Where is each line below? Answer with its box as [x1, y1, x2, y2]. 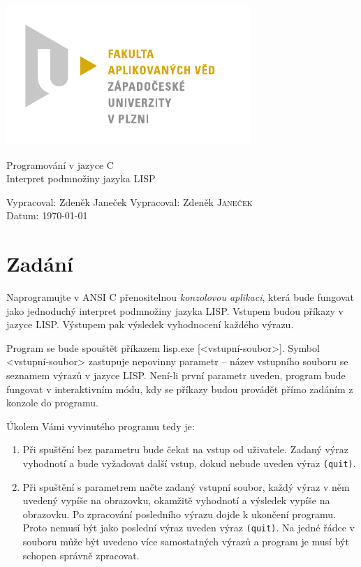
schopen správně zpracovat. [22, 547, 140, 562]
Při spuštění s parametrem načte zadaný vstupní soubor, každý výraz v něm [22, 479, 350, 494]
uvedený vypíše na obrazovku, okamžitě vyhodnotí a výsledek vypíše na [22, 493, 330, 508]
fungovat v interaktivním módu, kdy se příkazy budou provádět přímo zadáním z [6, 381, 353, 396]
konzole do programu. [6, 395, 98, 410]
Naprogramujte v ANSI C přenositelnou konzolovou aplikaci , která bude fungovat [6, 290, 354, 304]
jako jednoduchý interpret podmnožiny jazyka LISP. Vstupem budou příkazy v [6, 303, 344, 318]
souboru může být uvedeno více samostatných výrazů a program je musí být [22, 534, 349, 549]
